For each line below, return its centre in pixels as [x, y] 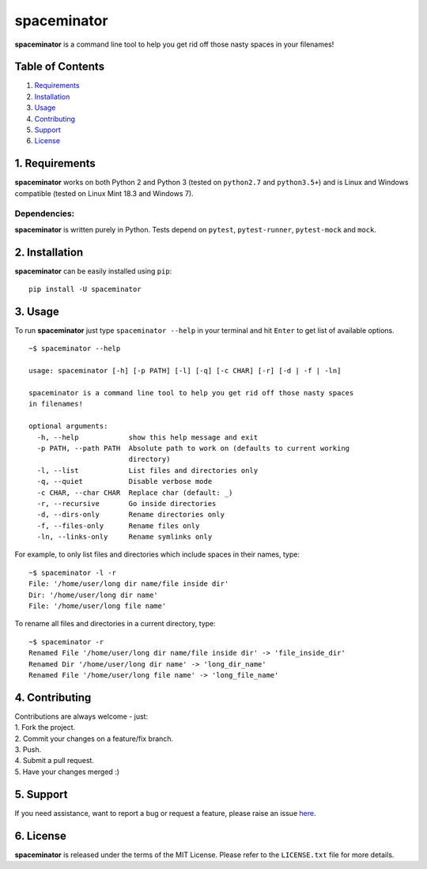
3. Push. [28, 750]
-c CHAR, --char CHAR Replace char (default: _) [135, 493]
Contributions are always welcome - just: [81, 716]
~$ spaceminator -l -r [73, 572]
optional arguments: [68, 426]
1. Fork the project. [45, 727]
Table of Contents [60, 67]
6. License [41, 835]
